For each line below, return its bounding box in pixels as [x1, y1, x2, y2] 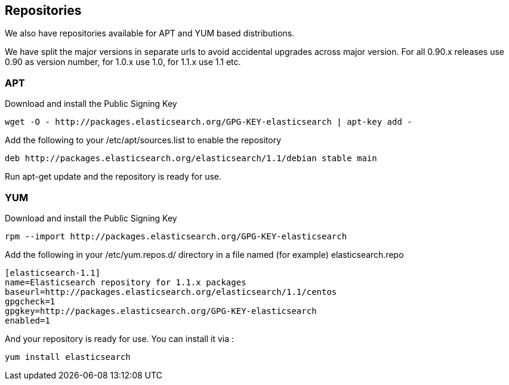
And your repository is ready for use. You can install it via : [5, 333, 235, 344]
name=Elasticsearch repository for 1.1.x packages [5, 277, 246, 287]
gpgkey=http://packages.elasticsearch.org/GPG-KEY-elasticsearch [5, 306, 317, 316]
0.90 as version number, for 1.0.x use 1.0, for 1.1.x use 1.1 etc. [5, 57, 241, 67]
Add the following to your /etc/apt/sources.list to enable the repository [5, 135, 282, 146]
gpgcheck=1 [5, 296, 55, 306]
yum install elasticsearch [5, 352, 131, 362]
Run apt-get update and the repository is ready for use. [5, 171, 222, 182]
